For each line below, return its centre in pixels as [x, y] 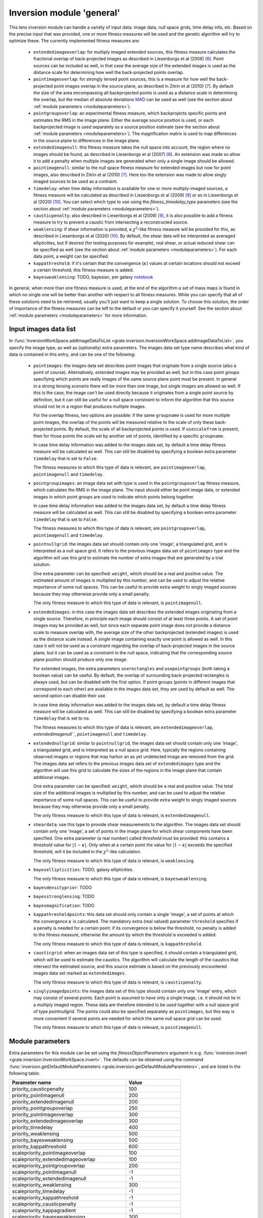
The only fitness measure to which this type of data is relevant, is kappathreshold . [118, 944]
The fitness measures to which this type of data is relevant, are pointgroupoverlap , [120, 528]
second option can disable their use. [70, 696]
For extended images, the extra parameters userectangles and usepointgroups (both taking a [131, 668]
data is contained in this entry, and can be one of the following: [72, 354]
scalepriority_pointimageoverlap [49, 1153]
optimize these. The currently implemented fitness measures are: [74, 41]
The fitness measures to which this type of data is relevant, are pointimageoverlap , [120, 467]
